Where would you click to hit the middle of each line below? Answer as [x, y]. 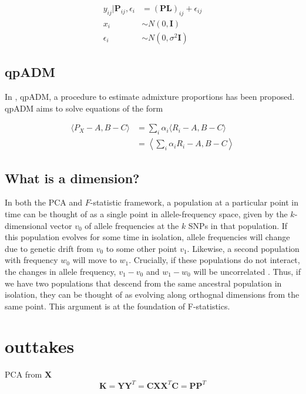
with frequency [31, 260]
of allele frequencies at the [132, 225]
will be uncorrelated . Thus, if [247, 271]
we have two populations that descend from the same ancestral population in [143, 283]
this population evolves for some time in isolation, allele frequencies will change [147, 237]
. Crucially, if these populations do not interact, [214, 260]
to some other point [142, 248]
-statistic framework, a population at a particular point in [194, 202]
